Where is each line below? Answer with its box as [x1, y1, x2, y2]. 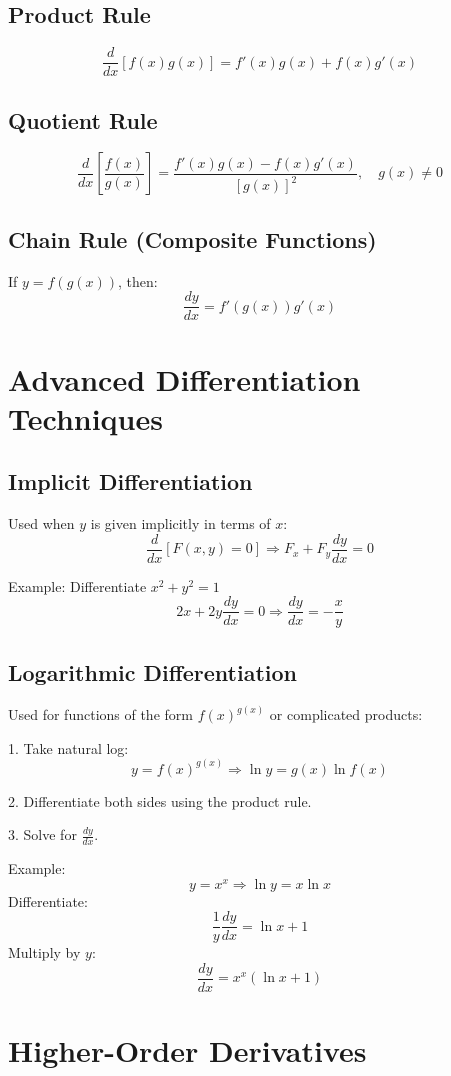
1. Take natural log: [8, 737, 129, 758]
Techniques [8, 397, 163, 438]
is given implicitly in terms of [90, 513, 271, 534]
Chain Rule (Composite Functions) [8, 223, 377, 254]
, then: [118, 270, 158, 291]
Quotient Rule [8, 104, 158, 135]
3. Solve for [8, 824, 77, 845]
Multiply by [8, 942, 81, 963]
